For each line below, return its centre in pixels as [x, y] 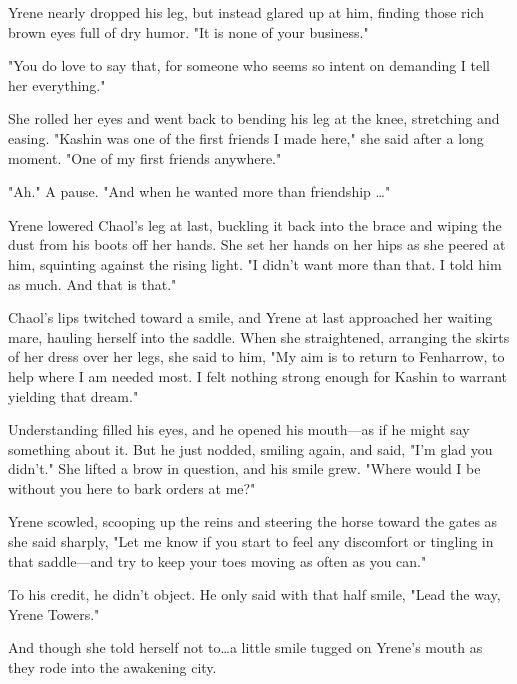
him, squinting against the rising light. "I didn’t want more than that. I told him [255, 263]
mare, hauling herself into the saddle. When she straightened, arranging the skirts [259, 336]
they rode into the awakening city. [112, 667]
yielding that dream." [73, 395]
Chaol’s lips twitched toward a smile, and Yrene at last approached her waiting [250, 317]
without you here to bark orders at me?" [132, 487]
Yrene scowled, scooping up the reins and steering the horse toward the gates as [253, 521]
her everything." [57, 84]
